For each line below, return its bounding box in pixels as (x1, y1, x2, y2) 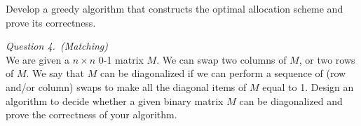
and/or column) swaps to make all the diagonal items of (6, 79, 247, 94)
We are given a (6, 52, 70, 66)
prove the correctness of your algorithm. (6, 107, 177, 122)
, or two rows (299, 52, 355, 66)
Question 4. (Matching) (6, 38, 109, 53)
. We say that (26, 66, 85, 80)
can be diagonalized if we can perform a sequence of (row (100, 66, 346, 80)
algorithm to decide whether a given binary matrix (6, 93, 224, 108)
